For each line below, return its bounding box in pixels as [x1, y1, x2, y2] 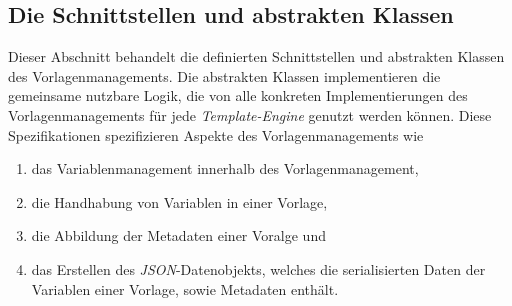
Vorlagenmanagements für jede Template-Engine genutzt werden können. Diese [8, 104, 492, 125]
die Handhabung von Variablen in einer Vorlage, [31, 191, 328, 212]
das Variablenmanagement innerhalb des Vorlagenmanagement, [31, 158, 419, 179]
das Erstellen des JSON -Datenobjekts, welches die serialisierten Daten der [31, 258, 486, 279]
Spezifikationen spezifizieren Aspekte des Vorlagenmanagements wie [8, 124, 424, 145]
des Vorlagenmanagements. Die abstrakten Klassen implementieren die [8, 65, 441, 86]
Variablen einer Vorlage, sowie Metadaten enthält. [31, 278, 339, 299]
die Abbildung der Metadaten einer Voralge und [31, 225, 326, 246]
